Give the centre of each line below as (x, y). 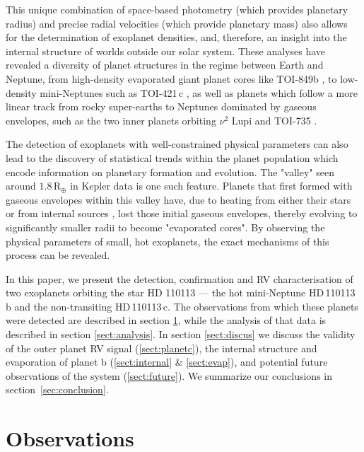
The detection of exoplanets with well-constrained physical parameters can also (177, 144)
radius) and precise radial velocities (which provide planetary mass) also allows (177, 23)
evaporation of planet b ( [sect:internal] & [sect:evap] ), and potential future (167, 362)
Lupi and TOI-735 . (274, 120)
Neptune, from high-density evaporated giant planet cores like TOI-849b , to (171, 78)
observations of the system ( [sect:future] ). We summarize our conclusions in (169, 375)
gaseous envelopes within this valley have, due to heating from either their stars (178, 199)
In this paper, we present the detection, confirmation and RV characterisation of (180, 278)
